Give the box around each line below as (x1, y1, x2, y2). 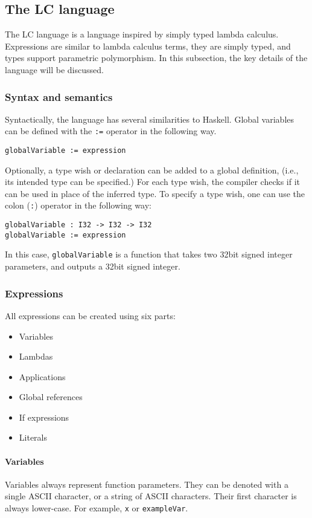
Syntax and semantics (5, 89, 113, 104)
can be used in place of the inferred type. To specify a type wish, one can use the (5, 187, 305, 199)
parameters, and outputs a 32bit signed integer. (5, 260, 180, 273)
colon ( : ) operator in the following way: (5, 199, 151, 212)
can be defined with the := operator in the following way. (5, 125, 217, 137)
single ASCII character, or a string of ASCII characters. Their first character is (5, 490, 297, 502)
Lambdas (19, 350, 53, 363)
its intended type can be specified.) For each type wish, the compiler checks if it (5, 175, 300, 188)
